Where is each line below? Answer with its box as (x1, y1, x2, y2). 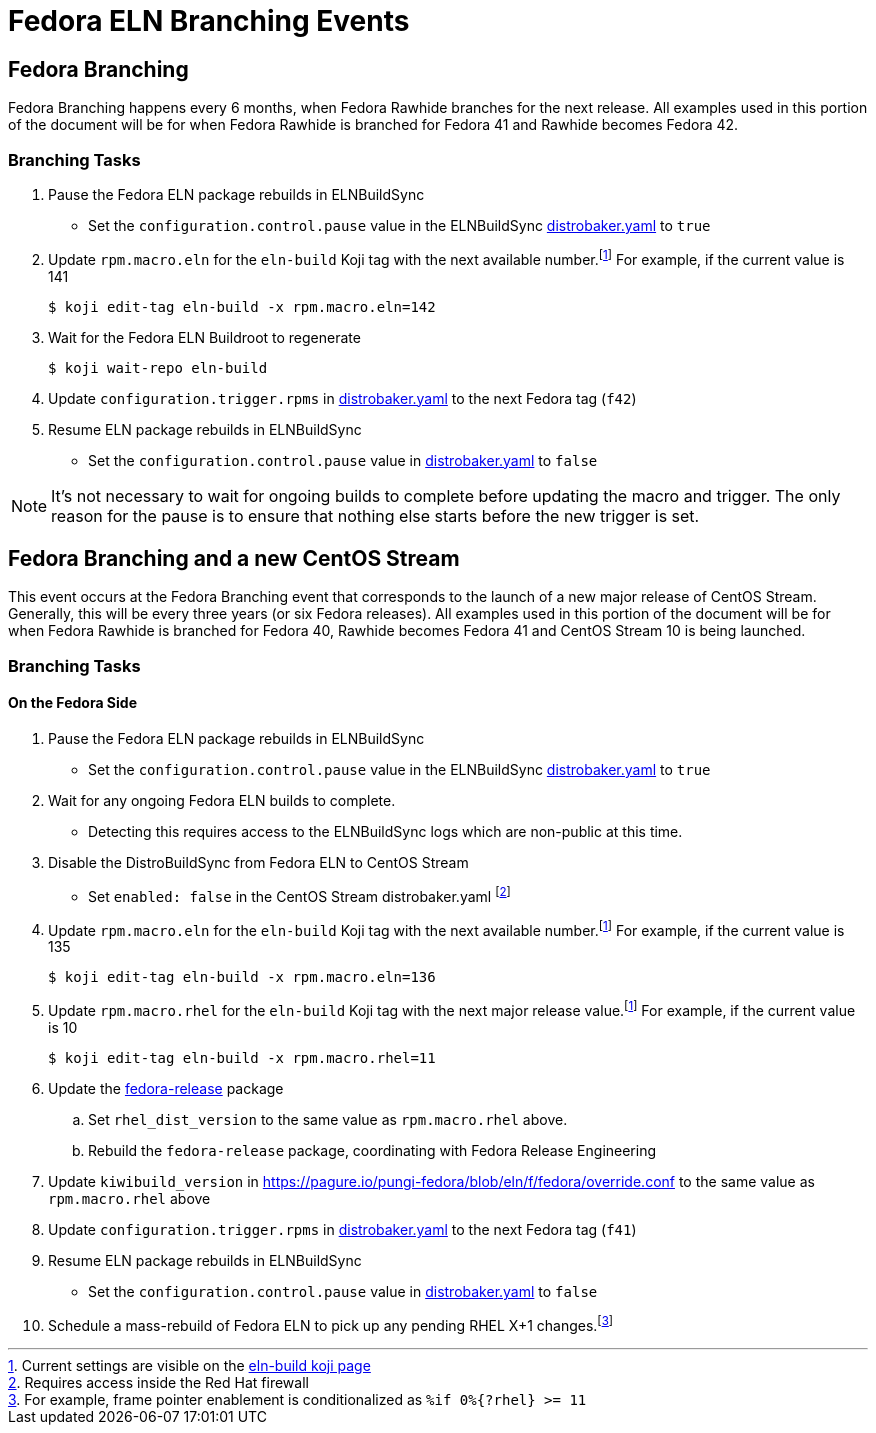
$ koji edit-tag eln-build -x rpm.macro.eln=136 (48, 969, 436, 986)
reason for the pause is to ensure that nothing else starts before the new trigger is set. (51, 505, 700, 526)
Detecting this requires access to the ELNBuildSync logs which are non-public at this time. (88, 823, 683, 841)
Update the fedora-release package (48, 1079, 284, 1097)
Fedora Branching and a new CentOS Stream (8, 546, 460, 571)
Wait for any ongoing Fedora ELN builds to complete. (48, 792, 396, 810)
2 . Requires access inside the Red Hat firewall (8, 1373, 309, 1391)
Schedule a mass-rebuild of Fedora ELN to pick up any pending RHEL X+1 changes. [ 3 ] (48, 1313, 614, 1334)
